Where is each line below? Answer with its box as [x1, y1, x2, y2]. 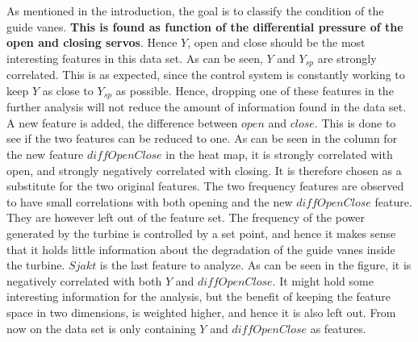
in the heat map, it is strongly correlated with [165, 146, 393, 163]
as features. [310, 319, 366, 336]
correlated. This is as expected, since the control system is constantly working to [6, 66, 405, 83]
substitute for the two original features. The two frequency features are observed [6, 177, 404, 194]
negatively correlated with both [6, 272, 162, 289]
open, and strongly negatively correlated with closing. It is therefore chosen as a [6, 161, 402, 178]
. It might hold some [272, 272, 374, 289]
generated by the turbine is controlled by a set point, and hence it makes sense [6, 225, 396, 242]
